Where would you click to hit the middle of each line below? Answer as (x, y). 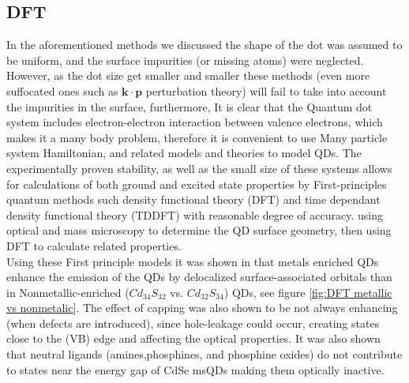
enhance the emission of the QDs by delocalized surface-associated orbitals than (199, 277)
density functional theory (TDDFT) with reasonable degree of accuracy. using (195, 214)
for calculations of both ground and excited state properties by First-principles (197, 184)
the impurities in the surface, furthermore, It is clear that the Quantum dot (189, 106)
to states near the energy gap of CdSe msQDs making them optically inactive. (195, 369)
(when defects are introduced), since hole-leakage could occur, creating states (193, 323)
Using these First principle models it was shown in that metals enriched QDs (193, 261)
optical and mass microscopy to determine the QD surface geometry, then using (199, 230)
